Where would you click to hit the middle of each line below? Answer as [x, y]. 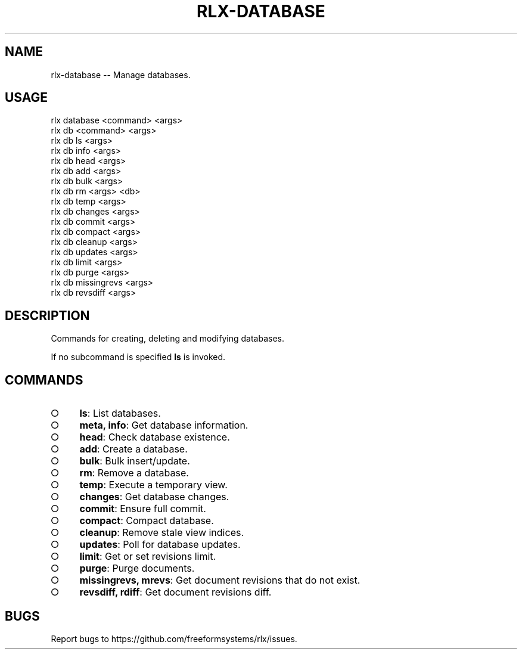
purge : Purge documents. [137, 568]
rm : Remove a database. [134, 473]
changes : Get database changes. [154, 497]
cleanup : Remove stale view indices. [162, 533]
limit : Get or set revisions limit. [148, 557]
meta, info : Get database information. [164, 425]
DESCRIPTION [47, 315]
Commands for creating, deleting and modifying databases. [167, 339]
